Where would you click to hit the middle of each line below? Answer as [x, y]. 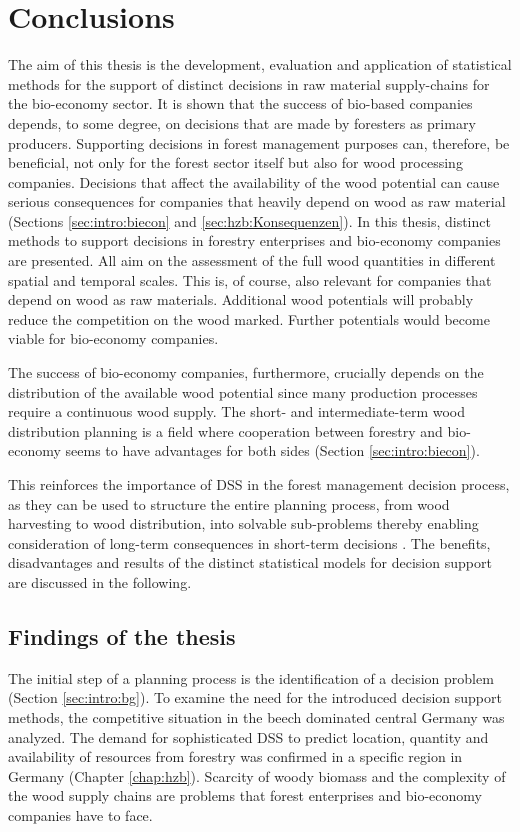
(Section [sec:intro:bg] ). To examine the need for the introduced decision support [255, 697]
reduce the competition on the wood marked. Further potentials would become [249, 318]
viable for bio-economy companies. [113, 338]
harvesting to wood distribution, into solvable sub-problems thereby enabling [243, 523]
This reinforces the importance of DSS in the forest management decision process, [259, 484]
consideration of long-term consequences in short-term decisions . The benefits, [249, 542]
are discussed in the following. [100, 581]
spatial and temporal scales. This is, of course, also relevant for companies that [250, 279]
